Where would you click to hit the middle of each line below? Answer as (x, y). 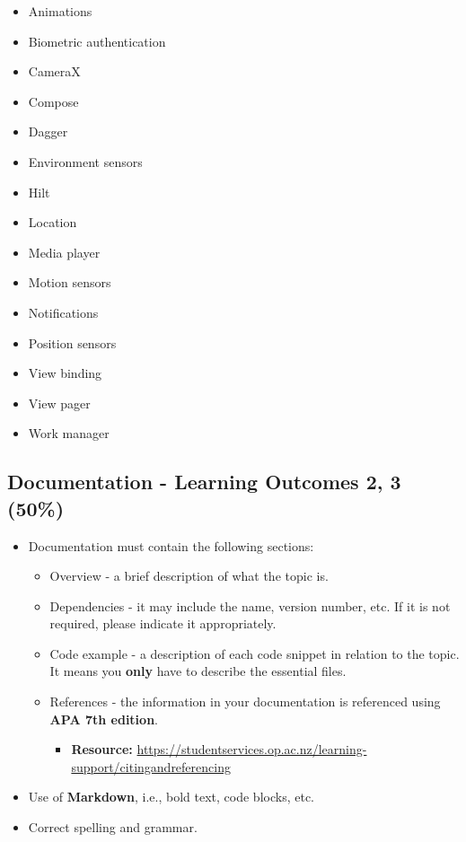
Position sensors (72, 342)
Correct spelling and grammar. (113, 827)
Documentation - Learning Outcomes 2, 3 (204, 482)
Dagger (48, 132)
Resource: (102, 749)
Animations (60, 11)
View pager (59, 403)
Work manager (69, 433)
